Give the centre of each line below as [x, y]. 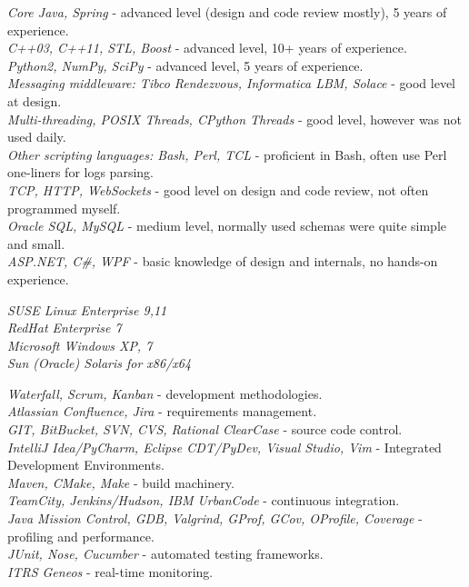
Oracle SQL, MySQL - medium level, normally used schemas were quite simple [227, 226]
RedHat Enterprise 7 [65, 328]
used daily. [37, 137]
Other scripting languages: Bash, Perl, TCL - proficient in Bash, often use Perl [227, 154]
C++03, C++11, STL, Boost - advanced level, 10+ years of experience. [207, 48]
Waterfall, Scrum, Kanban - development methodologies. [165, 393]
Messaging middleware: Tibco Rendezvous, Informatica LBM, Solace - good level [231, 83]
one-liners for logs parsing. [80, 172]
